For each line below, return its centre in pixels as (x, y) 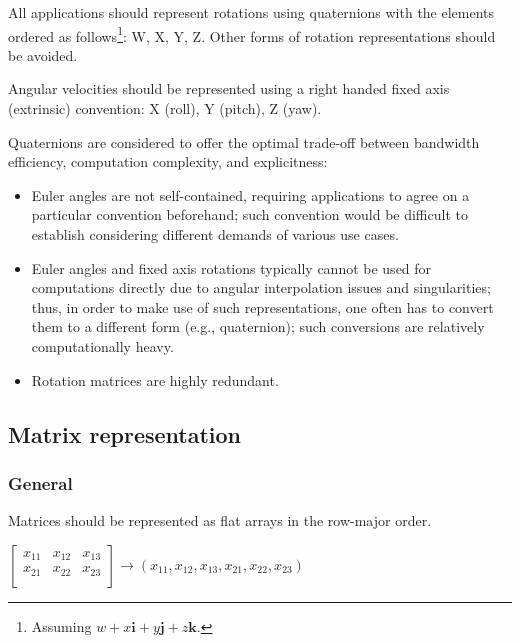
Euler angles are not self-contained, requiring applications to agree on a (250, 194)
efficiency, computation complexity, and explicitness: (168, 161)
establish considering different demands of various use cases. (215, 234)
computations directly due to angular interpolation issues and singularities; (261, 287)
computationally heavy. (102, 345)
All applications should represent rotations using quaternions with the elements (251, 12)
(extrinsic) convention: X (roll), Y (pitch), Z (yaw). (165, 108)
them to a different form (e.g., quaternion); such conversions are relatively (258, 326)
